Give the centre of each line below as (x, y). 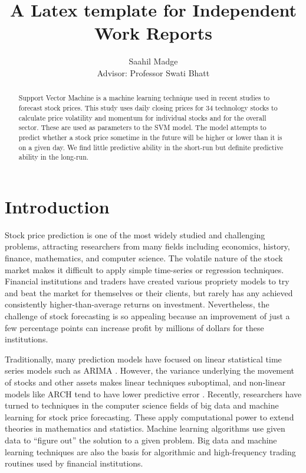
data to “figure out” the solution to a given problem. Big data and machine (141, 440)
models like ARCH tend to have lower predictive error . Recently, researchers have (153, 393)
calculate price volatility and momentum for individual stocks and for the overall (142, 117)
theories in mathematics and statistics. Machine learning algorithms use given (145, 428)
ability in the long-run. (54, 157)
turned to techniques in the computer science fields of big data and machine (142, 405)
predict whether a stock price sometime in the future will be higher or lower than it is (150, 137)
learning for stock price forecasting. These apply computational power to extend (149, 417)
